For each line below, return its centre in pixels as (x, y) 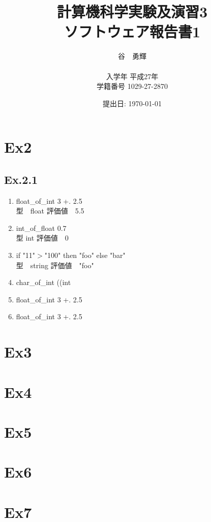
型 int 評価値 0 (42, 238)
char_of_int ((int (43, 282)
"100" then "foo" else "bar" (85, 255)
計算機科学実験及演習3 (132, 11)
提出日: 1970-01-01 (132, 103)
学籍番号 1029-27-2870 (132, 86)
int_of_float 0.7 (41, 228)
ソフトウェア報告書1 (132, 31)
